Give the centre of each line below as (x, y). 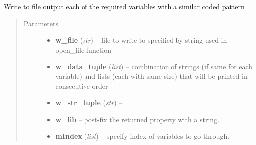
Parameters (41, 23)
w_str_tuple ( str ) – (89, 103)
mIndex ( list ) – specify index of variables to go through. (142, 136)
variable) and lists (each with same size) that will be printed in (151, 76)
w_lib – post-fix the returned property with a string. (137, 119)
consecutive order (82, 86)
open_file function (84, 49)
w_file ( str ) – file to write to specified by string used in (141, 40)
